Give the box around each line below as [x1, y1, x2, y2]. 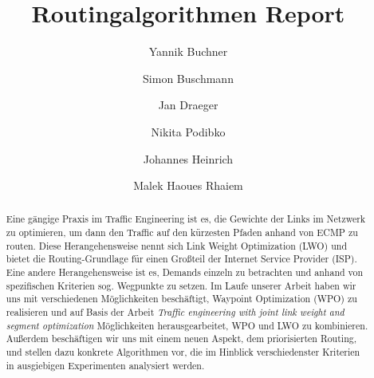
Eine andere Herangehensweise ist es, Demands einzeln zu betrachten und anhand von [6, 266, 364, 279]
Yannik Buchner [148, 43, 228, 60]
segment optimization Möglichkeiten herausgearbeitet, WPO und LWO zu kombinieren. [6, 318, 368, 332]
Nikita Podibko [151, 123, 226, 140]
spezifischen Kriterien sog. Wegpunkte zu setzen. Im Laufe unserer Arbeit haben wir [6, 278, 356, 292]
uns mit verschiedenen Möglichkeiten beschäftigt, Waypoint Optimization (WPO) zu [6, 292, 357, 305]
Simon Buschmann [143, 69, 234, 86]
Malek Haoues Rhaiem [133, 177, 243, 194]
